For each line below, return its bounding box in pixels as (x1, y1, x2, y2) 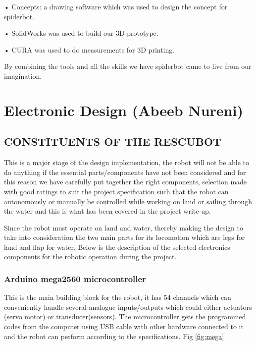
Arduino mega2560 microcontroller (4, 273, 146, 285)
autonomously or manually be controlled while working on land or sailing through (4, 196, 252, 206)
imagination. (4, 70, 42, 81)
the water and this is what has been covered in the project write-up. (4, 206, 211, 216)
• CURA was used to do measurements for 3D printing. (4, 44, 175, 55)
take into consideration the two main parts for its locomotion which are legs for (4, 232, 245, 242)
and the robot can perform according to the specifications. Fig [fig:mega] (4, 331, 224, 341)
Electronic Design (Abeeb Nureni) (4, 100, 243, 120)
